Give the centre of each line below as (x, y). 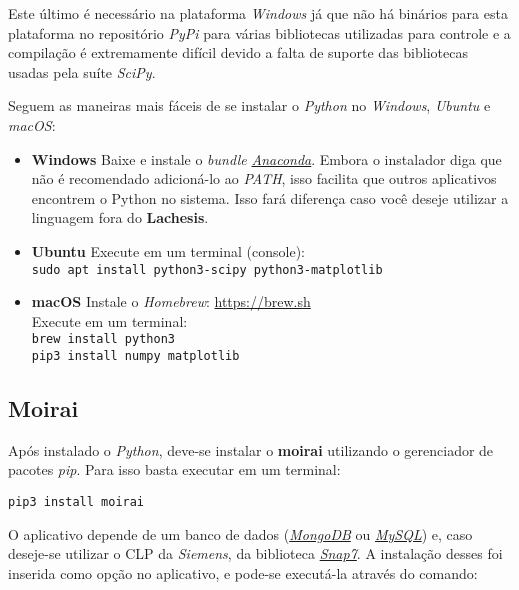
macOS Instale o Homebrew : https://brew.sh (171, 301)
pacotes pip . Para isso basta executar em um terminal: (174, 469)
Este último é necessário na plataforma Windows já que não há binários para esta (258, 13)
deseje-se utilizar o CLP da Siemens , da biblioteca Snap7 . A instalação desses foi (255, 553)
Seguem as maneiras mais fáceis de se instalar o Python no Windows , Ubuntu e (249, 105)
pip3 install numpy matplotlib (135, 356)
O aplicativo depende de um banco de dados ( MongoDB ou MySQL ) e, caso (240, 533)
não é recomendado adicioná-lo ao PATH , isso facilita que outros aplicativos (264, 178)
